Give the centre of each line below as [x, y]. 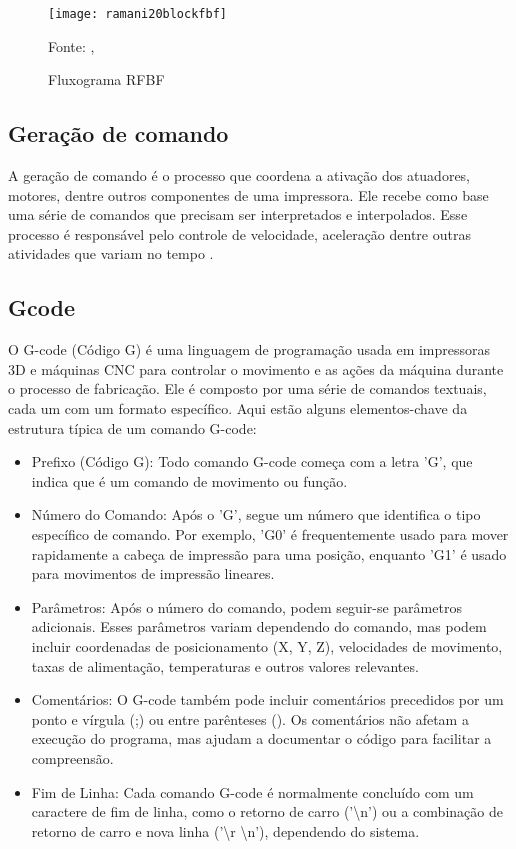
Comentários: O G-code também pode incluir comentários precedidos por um [267, 699]
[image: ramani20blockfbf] [137, 14]
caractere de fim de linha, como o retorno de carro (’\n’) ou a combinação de [267, 811]
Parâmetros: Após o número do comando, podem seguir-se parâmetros [246, 606]
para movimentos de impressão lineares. [153, 573]
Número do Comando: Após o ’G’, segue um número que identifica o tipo [256, 514]
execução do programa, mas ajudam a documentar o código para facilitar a [261, 738]
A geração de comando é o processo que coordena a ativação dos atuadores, [239, 175]
